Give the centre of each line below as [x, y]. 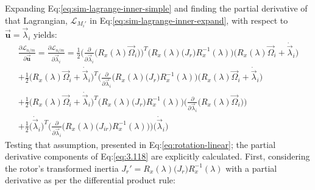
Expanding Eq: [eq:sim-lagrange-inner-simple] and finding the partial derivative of [156, 8]
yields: [45, 34]
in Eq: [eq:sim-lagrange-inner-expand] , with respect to [189, 20]
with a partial [251, 168]
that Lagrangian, [36, 20]
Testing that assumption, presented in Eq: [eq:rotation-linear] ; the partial [140, 144]
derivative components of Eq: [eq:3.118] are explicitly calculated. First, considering [157, 156]
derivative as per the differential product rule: [90, 180]
